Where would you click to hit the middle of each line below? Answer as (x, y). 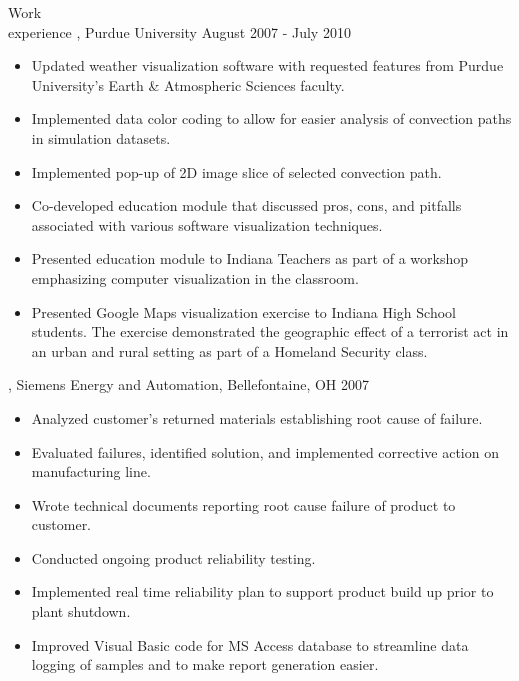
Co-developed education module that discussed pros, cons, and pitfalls (246, 205)
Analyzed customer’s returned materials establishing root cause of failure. (257, 417)
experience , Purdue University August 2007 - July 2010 (179, 31)
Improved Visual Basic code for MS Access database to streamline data (250, 644)
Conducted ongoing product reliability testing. (173, 557)
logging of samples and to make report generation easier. (205, 664)
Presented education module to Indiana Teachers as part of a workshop (250, 258)
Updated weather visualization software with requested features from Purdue (267, 65)
